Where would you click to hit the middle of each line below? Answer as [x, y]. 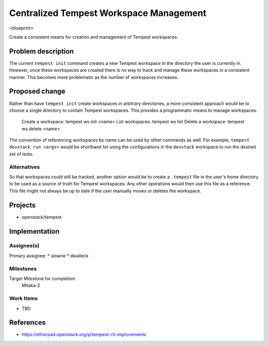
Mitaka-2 [31, 286]
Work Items [23, 299]
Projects [22, 205]
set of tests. [21, 154]
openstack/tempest [42, 217]
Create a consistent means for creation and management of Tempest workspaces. [94, 37]
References [27, 323]
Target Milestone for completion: [43, 279]
